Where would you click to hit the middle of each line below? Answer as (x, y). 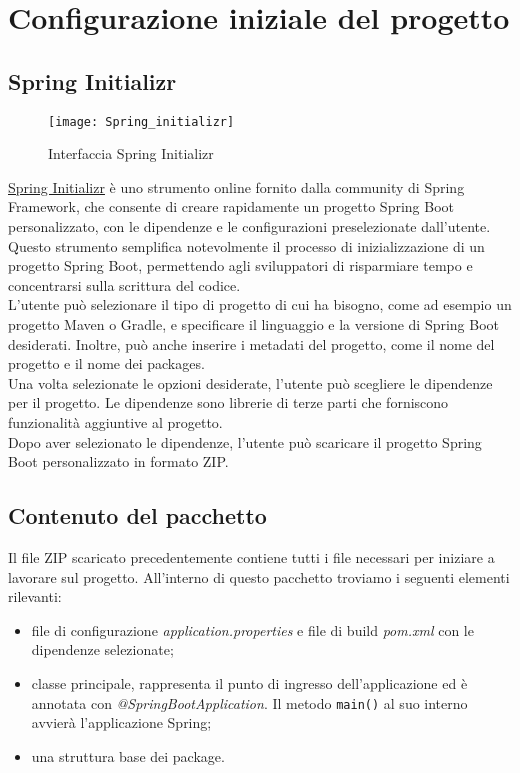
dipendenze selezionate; (102, 649)
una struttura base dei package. (128, 755)
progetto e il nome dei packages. (106, 363)
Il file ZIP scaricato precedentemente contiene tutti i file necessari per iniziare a (251, 556)
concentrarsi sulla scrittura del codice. (124, 284)
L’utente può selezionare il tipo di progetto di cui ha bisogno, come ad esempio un (260, 304)
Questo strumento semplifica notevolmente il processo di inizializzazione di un (246, 245)
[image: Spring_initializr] (141, 121)
